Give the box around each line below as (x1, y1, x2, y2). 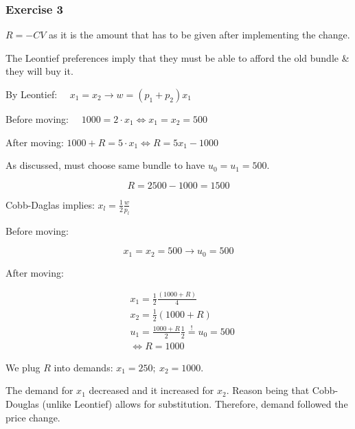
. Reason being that (226, 383, 310, 397)
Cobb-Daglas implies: (5, 197, 95, 211)
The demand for (5, 383, 73, 397)
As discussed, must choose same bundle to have (5, 158, 205, 172)
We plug (5, 360, 41, 374)
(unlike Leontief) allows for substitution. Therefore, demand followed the (42, 397, 348, 411)
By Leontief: (5, 87, 58, 101)
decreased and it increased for (89, 383, 214, 397)
